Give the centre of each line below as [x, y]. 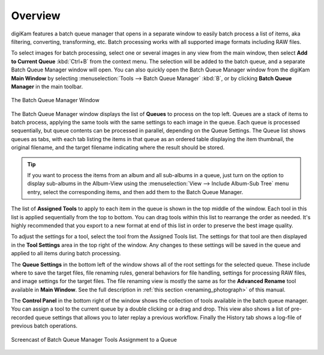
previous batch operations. [44, 326]
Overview [36, 16]
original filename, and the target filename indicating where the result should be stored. [118, 148]
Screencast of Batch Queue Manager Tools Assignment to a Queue [94, 339]
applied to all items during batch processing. [66, 253]
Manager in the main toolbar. [47, 86]
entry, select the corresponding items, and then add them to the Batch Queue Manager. [135, 192]
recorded [22, 317]
